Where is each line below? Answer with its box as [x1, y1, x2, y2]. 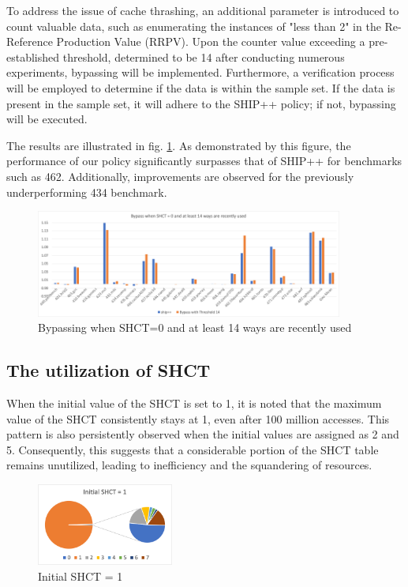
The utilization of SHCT [6, 358, 211, 382]
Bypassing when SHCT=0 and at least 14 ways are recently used [38, 319, 352, 336]
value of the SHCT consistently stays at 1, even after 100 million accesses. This [6, 410, 390, 427]
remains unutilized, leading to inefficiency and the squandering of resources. [6, 457, 372, 473]
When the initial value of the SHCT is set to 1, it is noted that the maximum [6, 395, 382, 412]
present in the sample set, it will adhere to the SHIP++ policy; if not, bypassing [6, 95, 396, 111]
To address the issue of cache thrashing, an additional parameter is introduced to [6, 2, 399, 18]
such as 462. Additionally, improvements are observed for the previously [6, 167, 354, 184]
